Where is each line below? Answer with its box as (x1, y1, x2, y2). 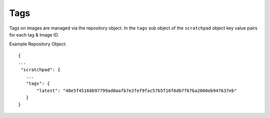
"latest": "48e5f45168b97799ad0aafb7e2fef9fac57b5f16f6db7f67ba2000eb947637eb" (36, 87, 237, 93)
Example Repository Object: (9, 41, 67, 47)
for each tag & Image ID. (9, 31, 59, 37)
